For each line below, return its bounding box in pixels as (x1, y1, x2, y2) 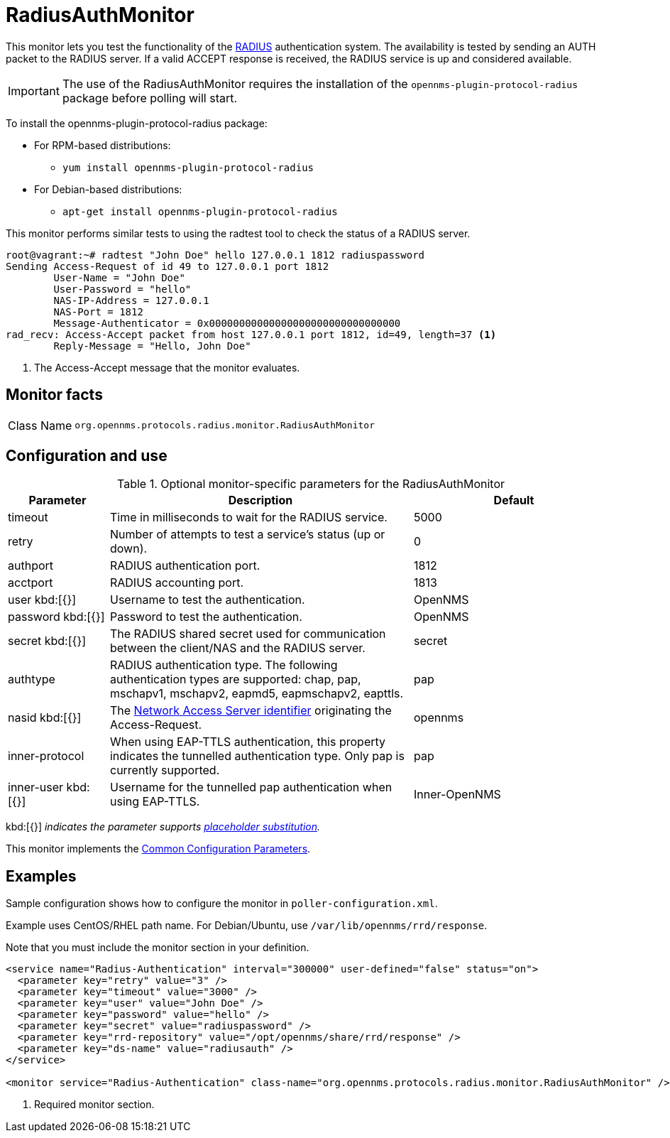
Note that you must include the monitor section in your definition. (6, 941, 309, 954)
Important (8, 83, 60, 98)
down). (109, 541, 148, 556)
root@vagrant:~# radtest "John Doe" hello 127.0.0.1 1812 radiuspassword (6, 249, 425, 261)
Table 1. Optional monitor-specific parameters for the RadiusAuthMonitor (117, 477, 505, 492)
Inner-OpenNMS (413, 787, 501, 802)
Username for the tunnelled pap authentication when (109, 780, 392, 795)
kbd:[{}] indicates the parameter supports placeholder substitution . (6, 820, 321, 833)
